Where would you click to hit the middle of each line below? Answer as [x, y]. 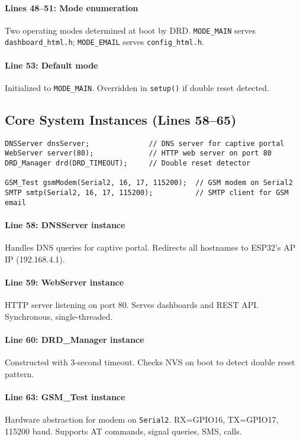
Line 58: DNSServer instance [65, 224]
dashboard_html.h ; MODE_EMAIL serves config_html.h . [104, 42]
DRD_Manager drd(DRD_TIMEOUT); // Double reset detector [128, 163]
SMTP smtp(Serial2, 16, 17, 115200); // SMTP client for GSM [147, 193]
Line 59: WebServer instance [64, 282]
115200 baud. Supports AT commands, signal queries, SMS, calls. [123, 431]
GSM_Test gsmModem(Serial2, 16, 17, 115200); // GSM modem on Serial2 [149, 183]
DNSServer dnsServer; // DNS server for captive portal [145, 143]
